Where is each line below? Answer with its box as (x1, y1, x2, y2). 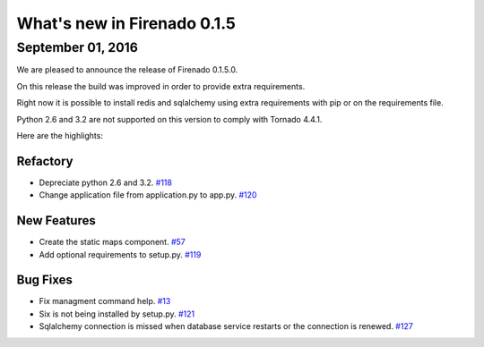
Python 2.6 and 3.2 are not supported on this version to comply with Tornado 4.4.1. (16, 114, 323, 124)
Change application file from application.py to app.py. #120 (39, 190, 257, 200)
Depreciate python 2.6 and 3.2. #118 (39, 177, 172, 188)
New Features (16, 213, 96, 228)
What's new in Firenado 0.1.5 (16, 13, 237, 33)
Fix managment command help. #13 (39, 296, 171, 307)
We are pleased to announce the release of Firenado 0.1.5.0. (16, 64, 238, 75)
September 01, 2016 (16, 39, 138, 55)
